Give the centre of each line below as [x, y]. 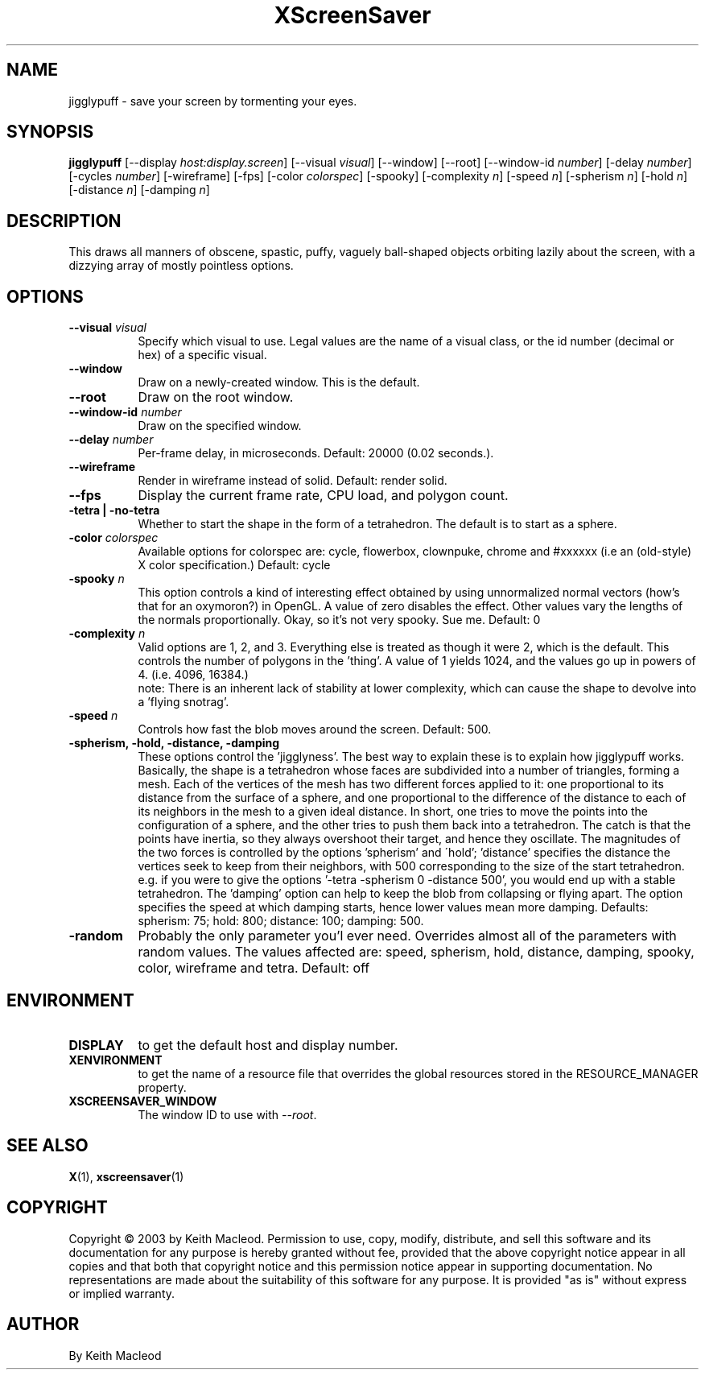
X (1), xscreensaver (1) [126, 1176]
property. [162, 1087]
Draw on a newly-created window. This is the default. [279, 382]
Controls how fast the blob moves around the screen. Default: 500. [315, 729]
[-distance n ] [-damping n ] [139, 190]
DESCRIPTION [64, 221]
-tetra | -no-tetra [114, 510]
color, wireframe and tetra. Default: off [254, 968]
